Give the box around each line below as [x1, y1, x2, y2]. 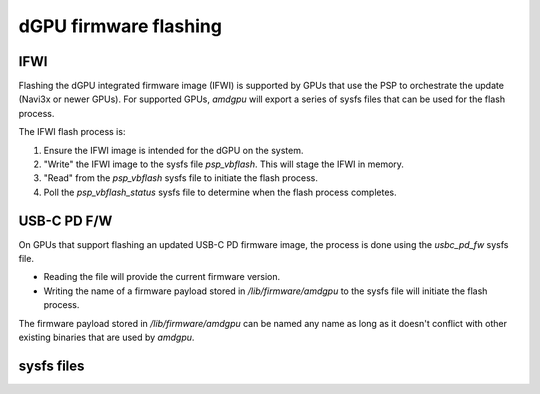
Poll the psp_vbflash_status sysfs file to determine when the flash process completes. [43, 186, 397, 198]
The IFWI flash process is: [18, 126, 126, 138]
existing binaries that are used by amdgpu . [18, 331, 195, 344]
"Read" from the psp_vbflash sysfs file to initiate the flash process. [43, 172, 319, 184]
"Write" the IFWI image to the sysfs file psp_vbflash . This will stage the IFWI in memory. [43, 158, 405, 170]
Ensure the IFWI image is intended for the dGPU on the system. [43, 144, 304, 156]
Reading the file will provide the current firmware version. [43, 271, 280, 283]
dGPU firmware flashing [18, 15, 222, 37]
